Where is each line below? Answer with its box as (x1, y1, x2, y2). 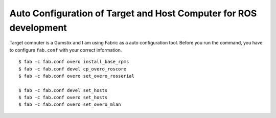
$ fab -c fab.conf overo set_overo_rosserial (18, 73, 135, 79)
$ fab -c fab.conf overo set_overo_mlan (18, 102, 121, 107)
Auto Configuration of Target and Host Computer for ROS (9, 8, 257, 19)
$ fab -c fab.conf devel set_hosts (18, 87, 108, 93)
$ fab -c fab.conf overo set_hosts (18, 95, 108, 101)
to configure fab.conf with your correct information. (9, 46, 122, 53)
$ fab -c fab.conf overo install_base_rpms (18, 59, 129, 65)
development (9, 22, 67, 33)
